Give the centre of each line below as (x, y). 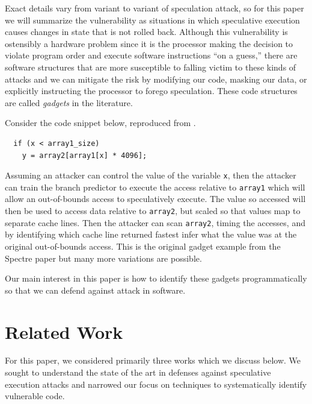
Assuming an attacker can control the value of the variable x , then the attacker (151, 175)
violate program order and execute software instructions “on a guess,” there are (151, 55)
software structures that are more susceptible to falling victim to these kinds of (151, 67)
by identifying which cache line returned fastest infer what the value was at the (151, 234)
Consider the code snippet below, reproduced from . (100, 123)
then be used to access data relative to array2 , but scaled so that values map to (153, 211)
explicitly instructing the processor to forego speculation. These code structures (151, 91)
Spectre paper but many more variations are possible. (103, 258)
